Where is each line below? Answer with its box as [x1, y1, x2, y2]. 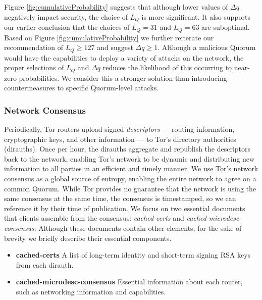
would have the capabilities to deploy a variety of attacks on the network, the [4, 52, 244, 63]
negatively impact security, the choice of [4, 11, 128, 22]
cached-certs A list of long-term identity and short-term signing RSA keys [16, 249, 251, 260]
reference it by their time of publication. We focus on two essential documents [4, 203, 245, 213]
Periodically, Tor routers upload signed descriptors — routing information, [4, 124, 235, 134]
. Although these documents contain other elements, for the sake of [34, 222, 242, 233]
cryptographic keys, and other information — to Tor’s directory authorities [4, 133, 236, 144]
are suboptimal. [201, 22, 250, 32]
